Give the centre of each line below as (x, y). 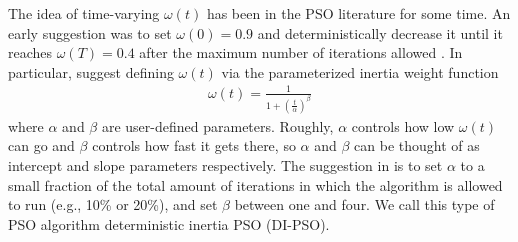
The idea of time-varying (84, 13)
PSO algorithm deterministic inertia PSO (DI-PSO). (169, 223)
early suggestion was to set (90, 32)
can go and (41, 145)
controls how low (403, 125)
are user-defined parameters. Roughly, (217, 125)
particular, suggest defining (91, 71)
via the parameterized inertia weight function (360, 71)
